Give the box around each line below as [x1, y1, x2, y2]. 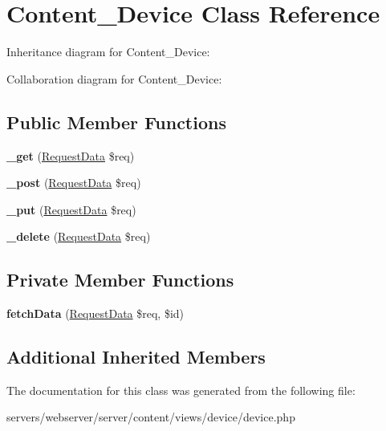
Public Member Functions [6, 109, 226, 134]
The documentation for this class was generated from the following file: [6, 381, 356, 398]
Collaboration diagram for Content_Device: [6, 70, 222, 87]
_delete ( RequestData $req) [6, 228, 151, 245]
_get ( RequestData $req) [6, 147, 135, 164]
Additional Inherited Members [6, 344, 266, 369]
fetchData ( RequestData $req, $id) [6, 305, 185, 322]
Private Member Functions [6, 267, 234, 292]
